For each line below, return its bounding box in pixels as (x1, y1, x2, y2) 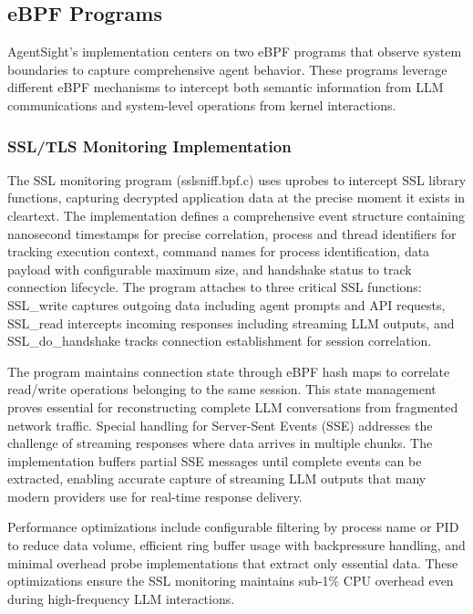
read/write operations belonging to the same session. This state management (7, 380, 437, 399)
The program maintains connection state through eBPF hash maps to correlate (7, 361, 450, 380)
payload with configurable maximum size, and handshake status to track (7, 259, 412, 278)
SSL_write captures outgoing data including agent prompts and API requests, (7, 295, 446, 314)
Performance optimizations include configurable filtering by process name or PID (7, 517, 459, 536)
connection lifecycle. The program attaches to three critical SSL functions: (7, 277, 422, 297)
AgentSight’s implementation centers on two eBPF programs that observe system (7, 42, 462, 61)
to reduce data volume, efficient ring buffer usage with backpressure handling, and (7, 536, 466, 555)
